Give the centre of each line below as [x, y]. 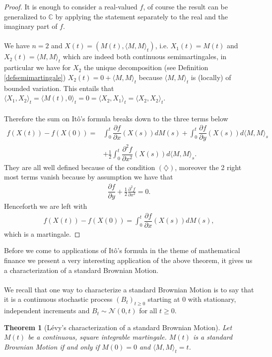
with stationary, [212, 299]
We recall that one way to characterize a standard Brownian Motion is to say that [129, 289]
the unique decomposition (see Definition [146, 67]
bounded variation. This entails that [59, 88]
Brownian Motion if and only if [52, 346]
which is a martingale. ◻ [42, 233]
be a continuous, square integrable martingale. [97, 337]
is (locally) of [211, 77]
